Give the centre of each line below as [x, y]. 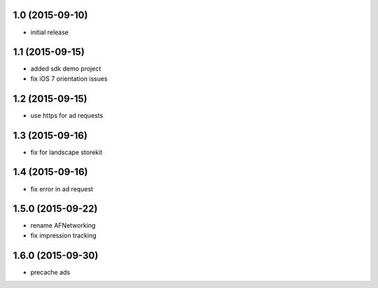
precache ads [50, 272]
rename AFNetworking [63, 226]
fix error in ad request [62, 188]
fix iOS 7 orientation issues [69, 78]
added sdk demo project [66, 69]
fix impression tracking [63, 235]
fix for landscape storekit [66, 152]
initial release [50, 32]
